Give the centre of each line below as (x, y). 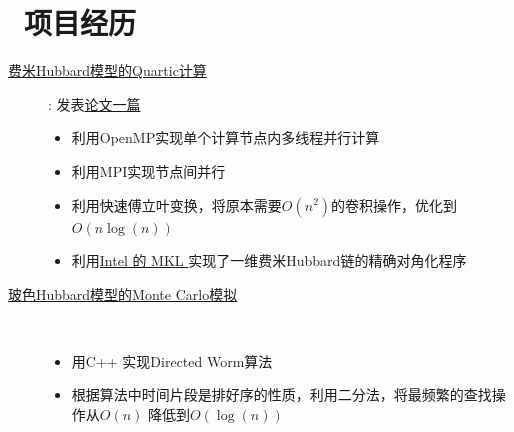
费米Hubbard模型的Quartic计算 (107, 70)
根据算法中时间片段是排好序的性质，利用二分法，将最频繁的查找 (281, 394)
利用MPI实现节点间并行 (148, 170)
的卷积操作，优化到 (394, 204)
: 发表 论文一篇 (94, 103)
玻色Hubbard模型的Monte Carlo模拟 (123, 293)
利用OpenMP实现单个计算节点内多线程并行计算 (225, 137)
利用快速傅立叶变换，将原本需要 (176, 204)
